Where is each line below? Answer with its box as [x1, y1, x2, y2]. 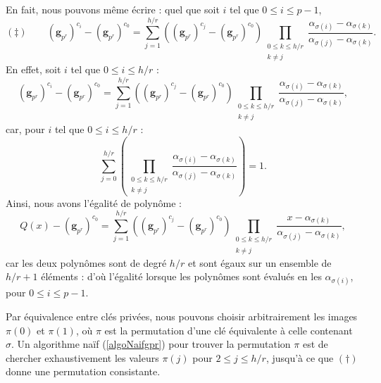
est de [302, 337, 328, 351]
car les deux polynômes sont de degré [6, 255, 167, 270]
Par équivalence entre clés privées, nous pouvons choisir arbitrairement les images [6, 309, 358, 324]
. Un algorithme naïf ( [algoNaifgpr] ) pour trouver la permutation [11, 337, 291, 351]
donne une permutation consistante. [6, 364, 161, 379]
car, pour [6, 122, 45, 137]
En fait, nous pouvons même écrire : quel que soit [6, 2, 220, 16]
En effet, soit [6, 62, 61, 77]
